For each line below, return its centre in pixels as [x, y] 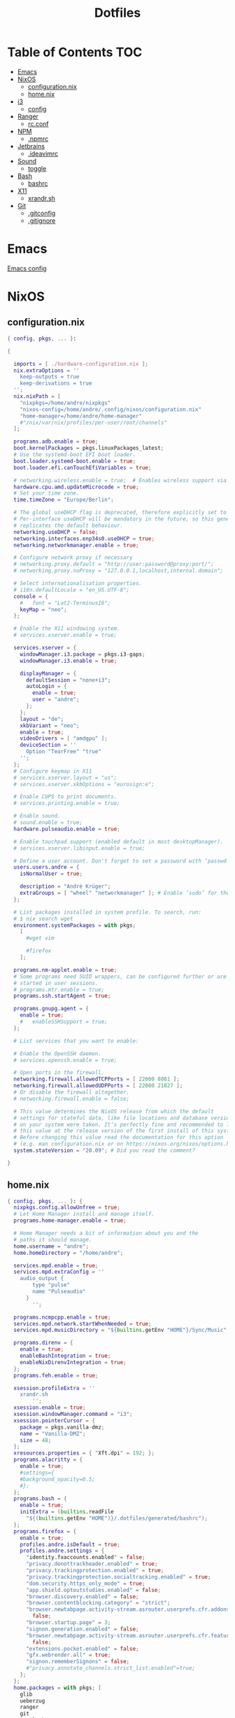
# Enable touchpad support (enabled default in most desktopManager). [119, 841]
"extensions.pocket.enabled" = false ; [82, 1649]
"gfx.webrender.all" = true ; [68, 1655]
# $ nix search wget [43, 919]
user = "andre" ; [56, 700]
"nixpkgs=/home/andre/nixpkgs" [65, 403]
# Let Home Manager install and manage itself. [84, 1214]
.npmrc [38, 139]
